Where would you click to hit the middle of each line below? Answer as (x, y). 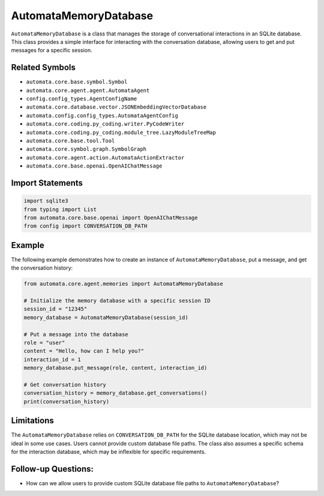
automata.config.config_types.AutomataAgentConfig (102, 115)
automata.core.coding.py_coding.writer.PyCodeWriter (105, 124)
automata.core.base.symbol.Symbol (77, 82)
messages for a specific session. (52, 50)
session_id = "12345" (55, 309)
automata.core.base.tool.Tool (70, 141)
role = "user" (44, 343)
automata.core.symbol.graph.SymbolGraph (86, 149)
